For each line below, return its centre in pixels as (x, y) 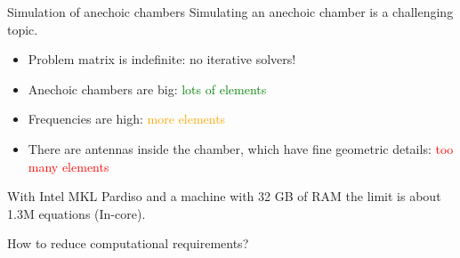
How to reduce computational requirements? (128, 243)
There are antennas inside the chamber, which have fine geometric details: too (241, 148)
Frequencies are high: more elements (127, 119)
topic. (23, 29)
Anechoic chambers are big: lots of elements (147, 89)
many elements (69, 166)
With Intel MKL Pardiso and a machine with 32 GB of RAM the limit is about (224, 196)
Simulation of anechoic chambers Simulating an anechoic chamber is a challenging (230, 12)
